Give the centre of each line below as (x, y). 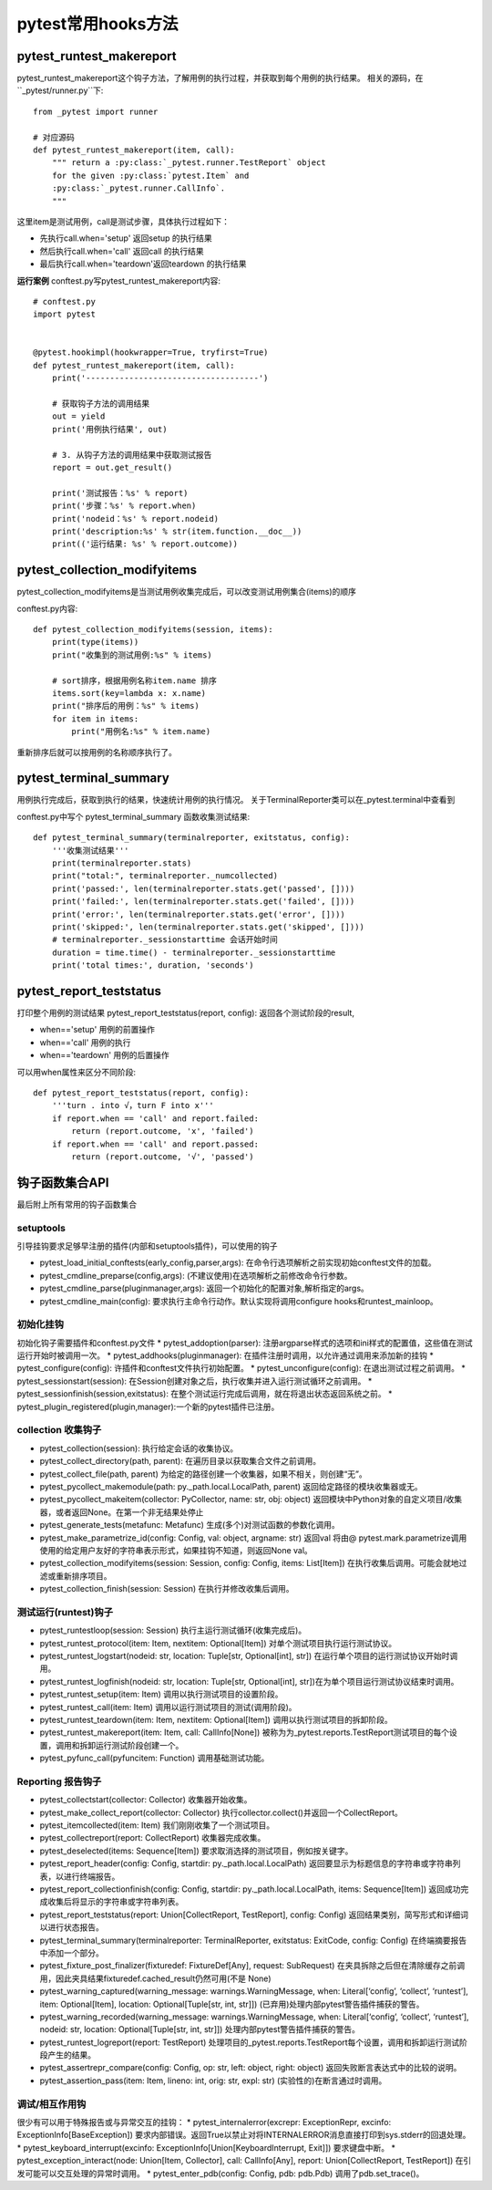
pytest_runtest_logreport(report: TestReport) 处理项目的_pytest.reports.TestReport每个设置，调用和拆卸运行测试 (250, 2042)
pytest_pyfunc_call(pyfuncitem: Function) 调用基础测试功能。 (154, 1758)
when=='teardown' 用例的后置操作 (105, 1055)
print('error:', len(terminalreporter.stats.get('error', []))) (198, 914)
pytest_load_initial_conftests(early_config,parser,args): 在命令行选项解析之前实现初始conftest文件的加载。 (238, 1262)
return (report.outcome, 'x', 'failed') (163, 1131)
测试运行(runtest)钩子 (65, 1612)
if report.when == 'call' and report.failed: (155, 1118)
